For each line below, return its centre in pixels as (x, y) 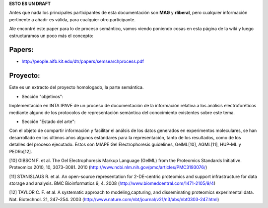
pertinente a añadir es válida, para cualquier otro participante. (72, 19)
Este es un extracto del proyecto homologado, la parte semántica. (76, 87)
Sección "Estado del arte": (49, 122)
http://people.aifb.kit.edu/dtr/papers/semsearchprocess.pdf (83, 61)
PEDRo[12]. (21, 151)
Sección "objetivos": (42, 96)
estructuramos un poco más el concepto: (51, 36)
